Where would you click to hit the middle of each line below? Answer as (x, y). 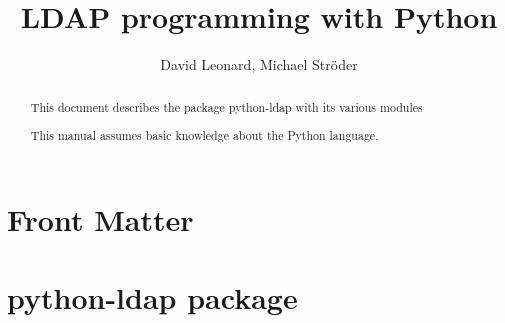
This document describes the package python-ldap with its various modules (226, 106)
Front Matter (100, 218)
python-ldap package (152, 297)
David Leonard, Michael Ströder (259, 64)
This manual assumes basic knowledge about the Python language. (204, 135)
